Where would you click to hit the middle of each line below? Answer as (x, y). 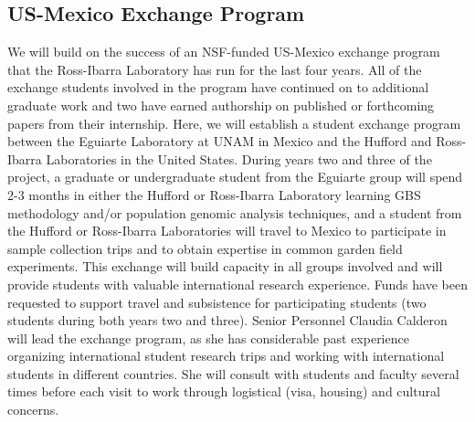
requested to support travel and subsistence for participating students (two (217, 302)
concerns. (33, 410)
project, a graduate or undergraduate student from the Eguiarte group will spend (235, 177)
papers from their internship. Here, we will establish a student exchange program (234, 123)
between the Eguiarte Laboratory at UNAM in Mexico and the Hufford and (220, 141)
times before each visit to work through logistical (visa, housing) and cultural (224, 391)
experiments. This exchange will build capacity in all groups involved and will (225, 266)
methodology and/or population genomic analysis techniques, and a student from (235, 212)
